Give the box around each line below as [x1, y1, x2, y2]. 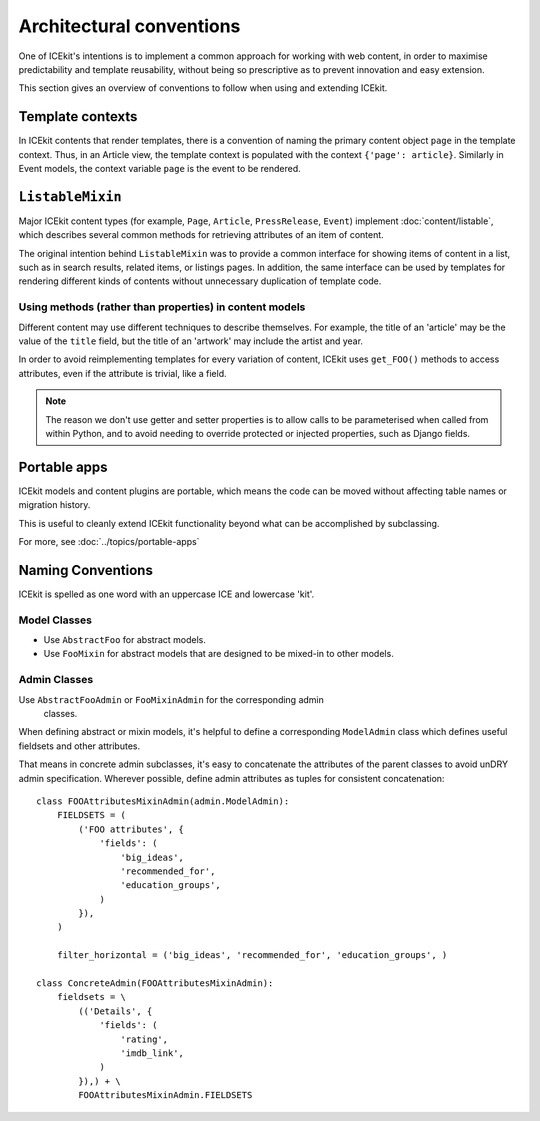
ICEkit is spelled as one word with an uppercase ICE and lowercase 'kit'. [18, 588, 315, 600]
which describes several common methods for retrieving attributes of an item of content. [18, 229, 384, 241]
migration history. [18, 499, 91, 511]
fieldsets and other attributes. [18, 740, 140, 752]
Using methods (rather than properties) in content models [18, 300, 306, 314]
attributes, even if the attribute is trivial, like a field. [18, 367, 227, 379]
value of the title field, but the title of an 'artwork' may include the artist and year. [18, 335, 364, 347]
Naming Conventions [18, 561, 154, 579]
